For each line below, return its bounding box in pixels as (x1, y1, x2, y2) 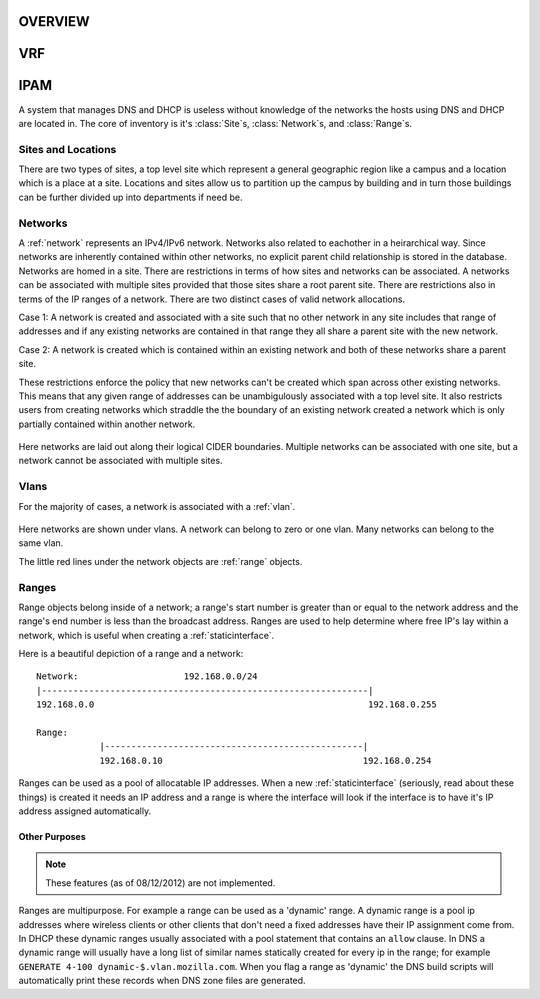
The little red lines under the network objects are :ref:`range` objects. (18, 555, 303, 567)
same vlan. (18, 537, 64, 549)
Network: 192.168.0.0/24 (36, 671, 259, 682)
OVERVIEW (18, 13, 90, 30)
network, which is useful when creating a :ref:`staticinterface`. (18, 629, 275, 641)
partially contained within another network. (18, 418, 196, 430)
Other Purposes (18, 831, 87, 842)
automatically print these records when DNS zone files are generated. (18, 975, 306, 987)
